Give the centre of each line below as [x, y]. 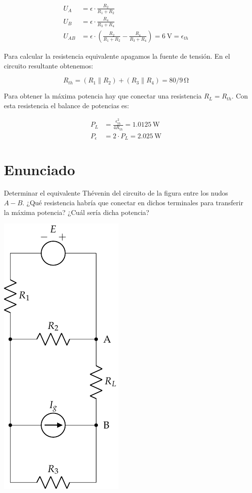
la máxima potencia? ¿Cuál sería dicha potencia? [77, 212]
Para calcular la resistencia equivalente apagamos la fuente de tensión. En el [117, 56]
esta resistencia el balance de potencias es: [67, 105]
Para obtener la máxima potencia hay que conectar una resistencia [103, 96]
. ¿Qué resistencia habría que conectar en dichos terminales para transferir [133, 202]
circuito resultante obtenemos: [49, 65]
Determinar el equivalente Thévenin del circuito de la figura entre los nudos [116, 193]
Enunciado [39, 170]
